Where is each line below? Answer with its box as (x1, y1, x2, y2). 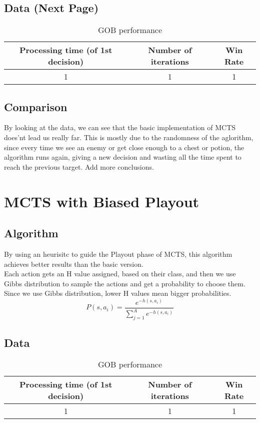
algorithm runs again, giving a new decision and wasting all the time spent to (4, 152, 241, 162)
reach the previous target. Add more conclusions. (4, 161, 154, 172)
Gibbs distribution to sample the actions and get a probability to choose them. (4, 278, 245, 288)
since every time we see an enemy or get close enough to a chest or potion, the (4, 142, 244, 152)
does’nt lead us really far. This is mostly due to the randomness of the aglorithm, (4, 132, 253, 142)
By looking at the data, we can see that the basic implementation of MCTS (4, 122, 236, 133)
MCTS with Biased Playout (4, 191, 199, 211)
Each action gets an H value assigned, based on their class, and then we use (4, 268, 236, 279)
